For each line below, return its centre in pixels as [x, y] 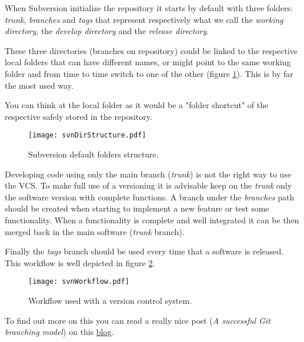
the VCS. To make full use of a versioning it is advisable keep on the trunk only [148, 185]
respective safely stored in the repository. [78, 116]
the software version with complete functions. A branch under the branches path [150, 197]
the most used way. [39, 85]
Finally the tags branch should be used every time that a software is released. [144, 251]
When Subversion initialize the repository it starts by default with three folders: [149, 8]
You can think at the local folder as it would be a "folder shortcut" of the [137, 105]
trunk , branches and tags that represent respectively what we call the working [144, 19]
